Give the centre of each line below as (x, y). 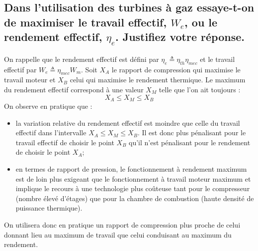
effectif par (20, 69)
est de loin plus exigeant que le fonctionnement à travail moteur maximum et (133, 178)
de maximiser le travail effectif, (86, 22)
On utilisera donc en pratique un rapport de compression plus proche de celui (122, 224)
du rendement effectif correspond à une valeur (74, 89)
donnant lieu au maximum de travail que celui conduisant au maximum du (118, 234)
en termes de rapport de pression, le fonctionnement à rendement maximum (131, 168)
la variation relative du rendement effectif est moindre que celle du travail (128, 123)
